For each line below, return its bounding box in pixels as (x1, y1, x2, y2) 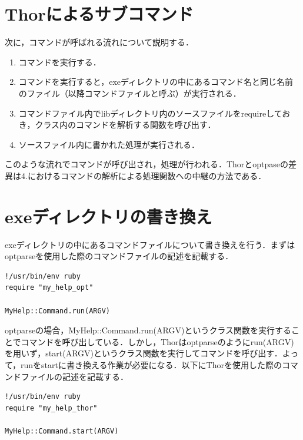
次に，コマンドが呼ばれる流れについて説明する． (5, 36, 194, 48)
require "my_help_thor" (5, 403, 98, 412)
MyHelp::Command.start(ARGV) (5, 426, 119, 435)
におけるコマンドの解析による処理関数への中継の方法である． (27, 169, 267, 181)
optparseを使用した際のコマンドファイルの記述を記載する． (5, 250, 234, 262)
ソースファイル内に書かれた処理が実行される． (18, 138, 200, 150)
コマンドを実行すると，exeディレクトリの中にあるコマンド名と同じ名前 (18, 75, 294, 88)
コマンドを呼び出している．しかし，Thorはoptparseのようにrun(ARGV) (21, 335, 294, 348)
